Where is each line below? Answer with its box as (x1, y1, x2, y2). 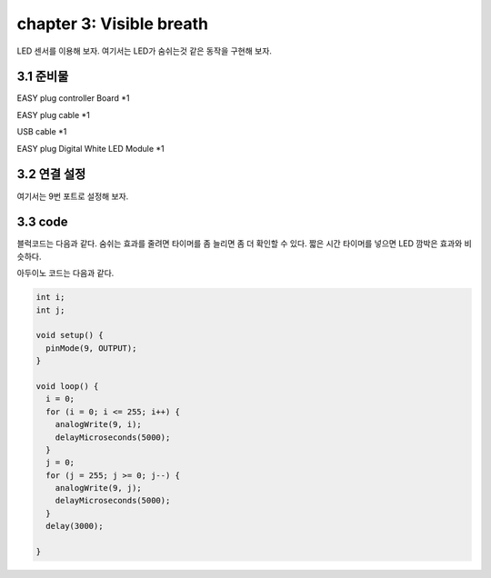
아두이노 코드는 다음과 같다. (16, 268, 115, 279)
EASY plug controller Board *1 (16, 93, 130, 104)
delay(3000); (45, 521, 104, 532)
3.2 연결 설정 (16, 166, 86, 182)
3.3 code (16, 214, 68, 230)
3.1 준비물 (16, 69, 69, 85)
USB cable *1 (16, 126, 67, 137)
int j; (35, 304, 65, 315)
